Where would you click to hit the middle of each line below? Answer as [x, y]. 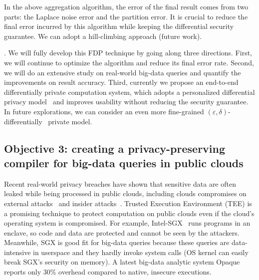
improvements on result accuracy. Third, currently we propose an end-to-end [121, 82]
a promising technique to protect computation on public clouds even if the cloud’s [129, 213]
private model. [70, 121]
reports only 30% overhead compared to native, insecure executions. [108, 272]
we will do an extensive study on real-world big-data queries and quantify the [123, 72]
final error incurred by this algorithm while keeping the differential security [119, 26]
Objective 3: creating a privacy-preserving [115, 148]
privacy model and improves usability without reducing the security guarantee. [126, 102]
